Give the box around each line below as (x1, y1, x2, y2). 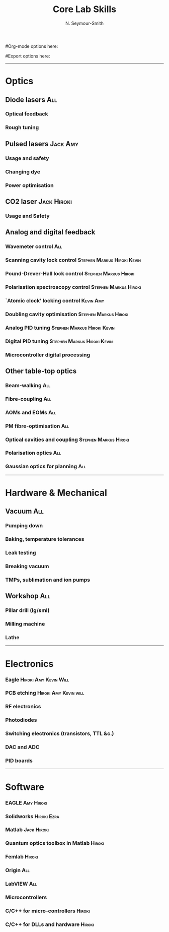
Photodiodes (5, 717, 37, 724)
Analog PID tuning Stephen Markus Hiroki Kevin (5, 324, 115, 331)
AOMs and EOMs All (5, 409, 56, 416)
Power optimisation (5, 181, 54, 189)
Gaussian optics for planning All (5, 463, 87, 470)
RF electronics (5, 703, 41, 710)
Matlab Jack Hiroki (5, 826, 49, 833)
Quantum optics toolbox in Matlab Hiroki (5, 840, 105, 847)
